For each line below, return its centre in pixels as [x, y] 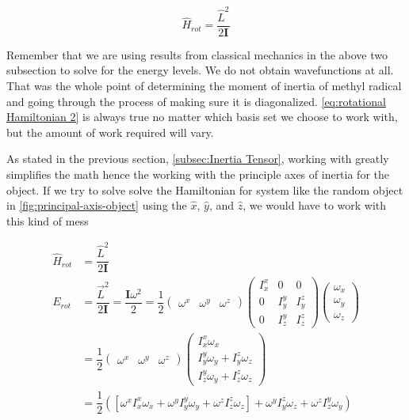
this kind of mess [48, 220]
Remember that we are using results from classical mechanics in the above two [197, 54]
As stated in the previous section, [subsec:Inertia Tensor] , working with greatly [198, 159]
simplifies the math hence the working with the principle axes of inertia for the [198, 174]
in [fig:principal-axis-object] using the [97, 205]
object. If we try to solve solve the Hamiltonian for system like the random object [205, 189]
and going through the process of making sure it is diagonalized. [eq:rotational [196, 101]
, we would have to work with [315, 205]
